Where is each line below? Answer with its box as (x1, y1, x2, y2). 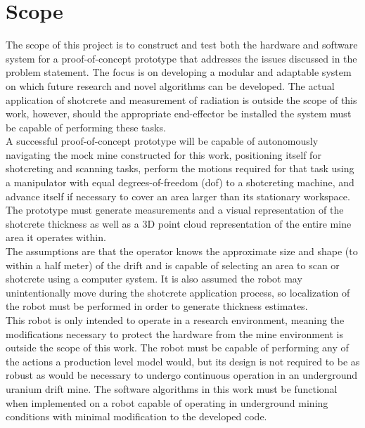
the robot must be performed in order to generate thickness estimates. (6, 299, 308, 313)
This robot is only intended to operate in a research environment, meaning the (6, 313, 345, 327)
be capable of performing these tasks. (6, 119, 166, 134)
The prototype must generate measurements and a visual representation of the (6, 202, 344, 217)
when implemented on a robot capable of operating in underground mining (6, 395, 328, 410)
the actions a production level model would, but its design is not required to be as (6, 354, 360, 368)
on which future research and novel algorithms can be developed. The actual (6, 78, 335, 93)
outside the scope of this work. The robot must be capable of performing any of (6, 340, 349, 355)
